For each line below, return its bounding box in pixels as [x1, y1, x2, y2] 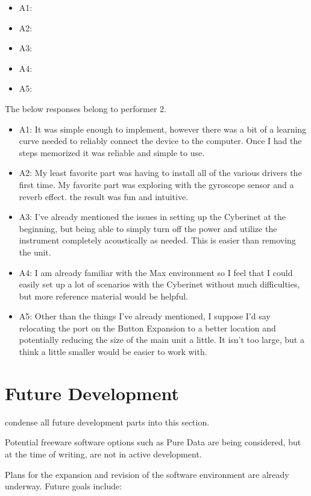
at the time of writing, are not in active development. [5, 447, 202, 460]
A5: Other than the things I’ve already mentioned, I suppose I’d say [19, 310, 271, 322]
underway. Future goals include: [5, 480, 122, 492]
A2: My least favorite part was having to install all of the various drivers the [19, 166, 302, 179]
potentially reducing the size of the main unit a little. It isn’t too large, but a [19, 333, 304, 346]
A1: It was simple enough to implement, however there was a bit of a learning [19, 122, 307, 135]
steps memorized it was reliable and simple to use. [19, 146, 205, 159]
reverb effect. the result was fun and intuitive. [19, 190, 189, 202]
